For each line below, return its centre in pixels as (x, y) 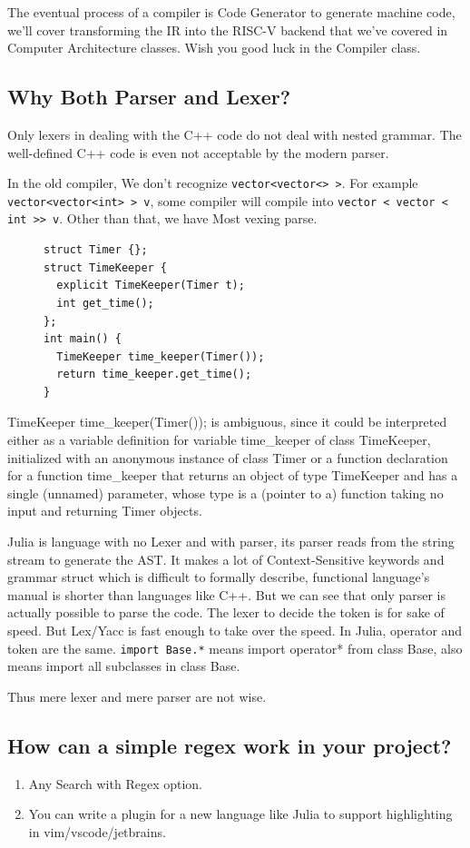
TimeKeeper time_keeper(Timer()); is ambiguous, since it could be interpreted (227, 422)
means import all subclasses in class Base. (124, 666)
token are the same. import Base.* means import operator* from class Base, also (235, 648)
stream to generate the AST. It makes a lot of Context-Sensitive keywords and (226, 559)
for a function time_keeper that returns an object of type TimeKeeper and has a (233, 475)
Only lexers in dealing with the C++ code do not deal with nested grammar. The (235, 134)
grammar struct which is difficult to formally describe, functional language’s (219, 577)
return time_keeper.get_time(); (154, 375)
